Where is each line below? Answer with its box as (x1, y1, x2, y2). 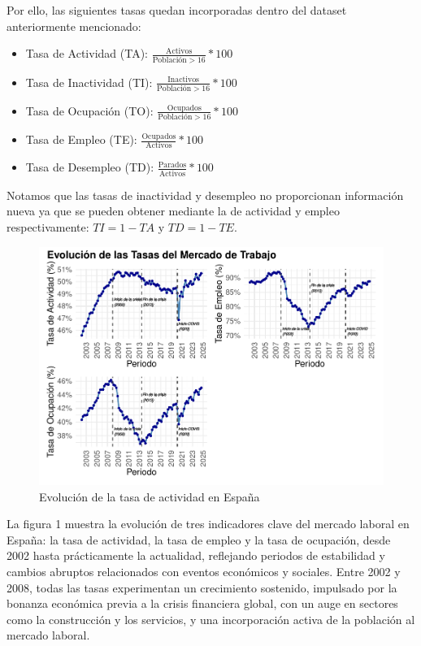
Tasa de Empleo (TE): (25, 131, 137, 148)
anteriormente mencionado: (7, 17, 141, 34)
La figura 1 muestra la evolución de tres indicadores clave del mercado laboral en (7, 515, 410, 532)
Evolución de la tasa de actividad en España (39, 488, 260, 505)
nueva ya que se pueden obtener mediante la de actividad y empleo (7, 202, 340, 219)
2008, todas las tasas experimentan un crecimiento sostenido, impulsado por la (7, 579, 397, 596)
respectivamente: (7, 218, 89, 235)
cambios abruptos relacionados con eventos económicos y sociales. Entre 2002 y (7, 563, 401, 580)
